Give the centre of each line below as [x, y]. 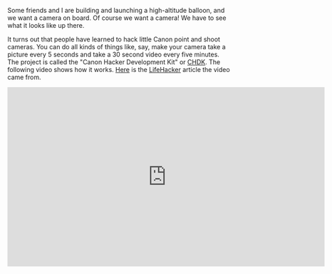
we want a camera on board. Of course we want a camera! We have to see [117, 18]
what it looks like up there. [46, 25]
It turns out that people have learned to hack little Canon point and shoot [114, 39]
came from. [24, 77]
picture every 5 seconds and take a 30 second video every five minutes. [113, 54]
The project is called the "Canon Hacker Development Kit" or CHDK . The [114, 62]
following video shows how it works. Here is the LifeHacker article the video [119, 70]
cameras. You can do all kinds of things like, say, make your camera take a [116, 47]
